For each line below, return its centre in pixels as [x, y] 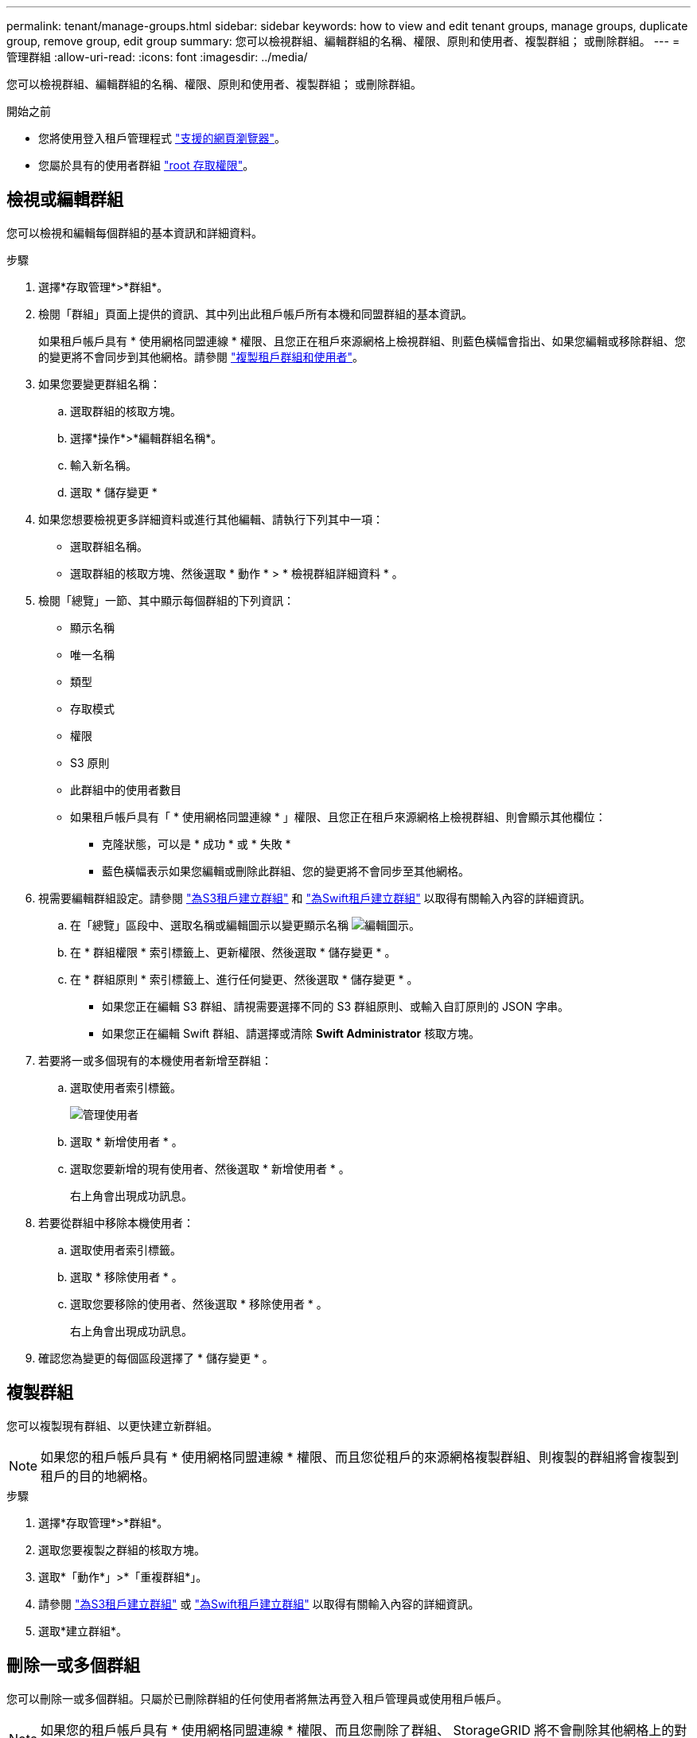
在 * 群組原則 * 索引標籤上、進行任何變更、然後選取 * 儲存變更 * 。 [244, 979]
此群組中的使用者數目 [126, 789]
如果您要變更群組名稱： [99, 384]
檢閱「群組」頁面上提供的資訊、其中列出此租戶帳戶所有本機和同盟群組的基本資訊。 [255, 314]
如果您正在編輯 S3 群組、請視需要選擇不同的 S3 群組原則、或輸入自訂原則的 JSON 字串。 [336, 1006]
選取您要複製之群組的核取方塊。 [122, 1549]
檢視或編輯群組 [65, 200]
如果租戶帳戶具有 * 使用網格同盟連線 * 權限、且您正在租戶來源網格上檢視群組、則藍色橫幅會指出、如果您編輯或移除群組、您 [362, 341]
